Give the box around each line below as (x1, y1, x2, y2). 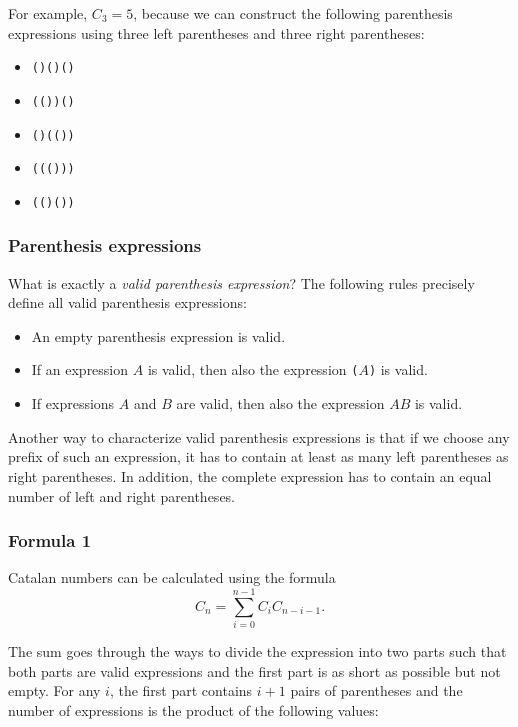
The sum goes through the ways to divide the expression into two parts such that (8, 641, 507, 662)
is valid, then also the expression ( (147, 359, 359, 380)
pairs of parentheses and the (290, 680, 463, 701)
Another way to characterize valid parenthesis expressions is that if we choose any (8, 426, 510, 447)
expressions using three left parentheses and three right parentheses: (8, 22, 425, 43)
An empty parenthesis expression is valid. (31, 325, 286, 346)
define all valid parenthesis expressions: (8, 292, 247, 313)
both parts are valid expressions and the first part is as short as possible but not (8, 660, 501, 681)
